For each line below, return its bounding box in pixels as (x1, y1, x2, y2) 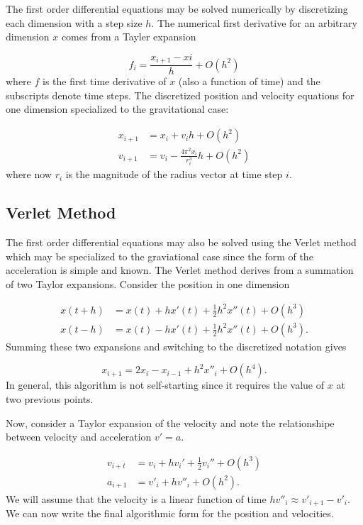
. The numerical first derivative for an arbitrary (151, 15, 357, 30)
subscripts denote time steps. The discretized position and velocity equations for (6, 87, 354, 102)
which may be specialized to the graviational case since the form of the (6, 248, 313, 263)
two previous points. (6, 391, 94, 406)
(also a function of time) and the (178, 74, 320, 89)
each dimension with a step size (6, 15, 143, 30)
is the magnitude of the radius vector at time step (65, 167, 283, 182)
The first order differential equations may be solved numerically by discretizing (6, 1, 348, 16)
